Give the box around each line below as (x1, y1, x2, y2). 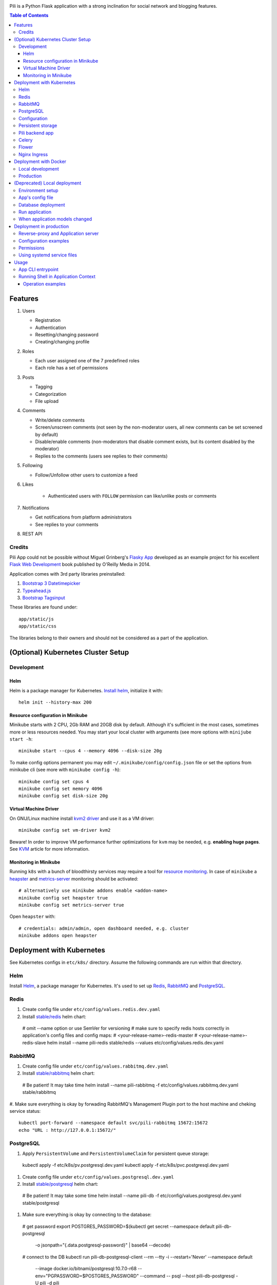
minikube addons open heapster (18, 933, 97, 939)
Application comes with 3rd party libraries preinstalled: (9, 571, 126, 577)
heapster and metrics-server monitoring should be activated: (9, 875, 138, 882)
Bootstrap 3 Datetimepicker (22, 580, 81, 586)
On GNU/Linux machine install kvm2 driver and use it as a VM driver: (9, 815, 155, 821)
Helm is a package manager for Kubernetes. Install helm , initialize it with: (9, 687, 163, 693)
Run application (18, 209, 51, 215)
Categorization (35, 391, 67, 397)
